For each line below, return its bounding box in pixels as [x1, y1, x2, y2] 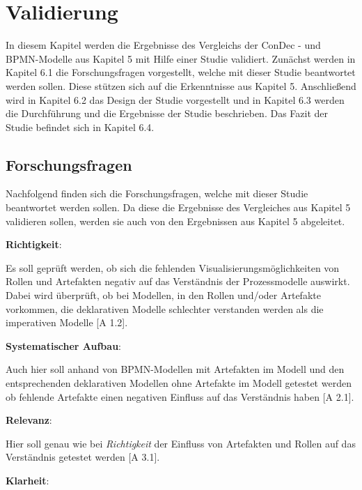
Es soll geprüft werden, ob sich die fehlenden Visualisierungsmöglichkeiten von [6, 260, 340, 275]
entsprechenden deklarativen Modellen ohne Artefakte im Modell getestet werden [6, 376, 352, 390]
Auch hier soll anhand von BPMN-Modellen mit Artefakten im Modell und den [6, 362, 345, 376]
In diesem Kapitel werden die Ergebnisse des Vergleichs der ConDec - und [6, 38, 321, 52]
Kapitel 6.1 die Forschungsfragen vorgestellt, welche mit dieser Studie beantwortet [6, 65, 356, 79]
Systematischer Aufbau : [6, 338, 121, 353]
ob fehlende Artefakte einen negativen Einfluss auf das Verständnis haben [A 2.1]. [6, 389, 354, 404]
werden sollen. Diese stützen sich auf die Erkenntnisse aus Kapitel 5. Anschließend [6, 78, 356, 93]
